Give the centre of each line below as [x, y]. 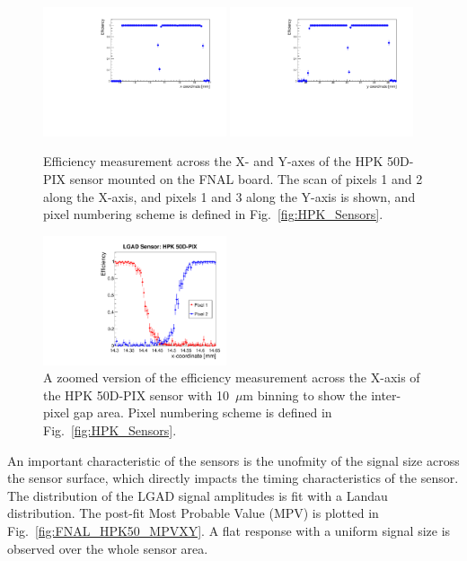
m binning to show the [305, 394]
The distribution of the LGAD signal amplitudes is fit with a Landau [198, 495]
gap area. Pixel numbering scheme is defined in [203, 412]
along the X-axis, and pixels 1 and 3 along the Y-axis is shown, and [229, 196]
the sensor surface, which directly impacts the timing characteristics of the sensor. [233, 478]
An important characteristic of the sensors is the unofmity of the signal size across [233, 460]
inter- [386, 394]
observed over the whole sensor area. [108, 548]
